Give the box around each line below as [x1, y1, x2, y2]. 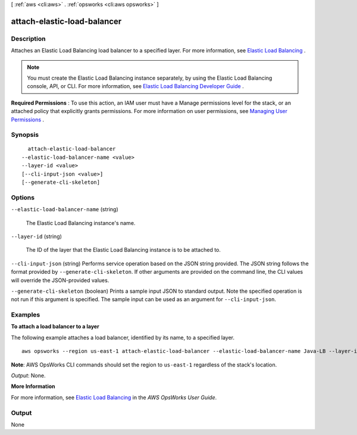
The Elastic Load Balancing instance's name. [26, 219, 136, 226]
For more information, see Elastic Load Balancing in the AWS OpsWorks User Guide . [11, 393, 217, 401]
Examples [11, 311, 40, 319]
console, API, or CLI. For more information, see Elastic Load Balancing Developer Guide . [27, 83, 244, 90]
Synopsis [11, 131, 39, 139]
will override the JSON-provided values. [11, 277, 109, 284]
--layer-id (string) [11, 233, 62, 240]
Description [11, 35, 46, 43]
